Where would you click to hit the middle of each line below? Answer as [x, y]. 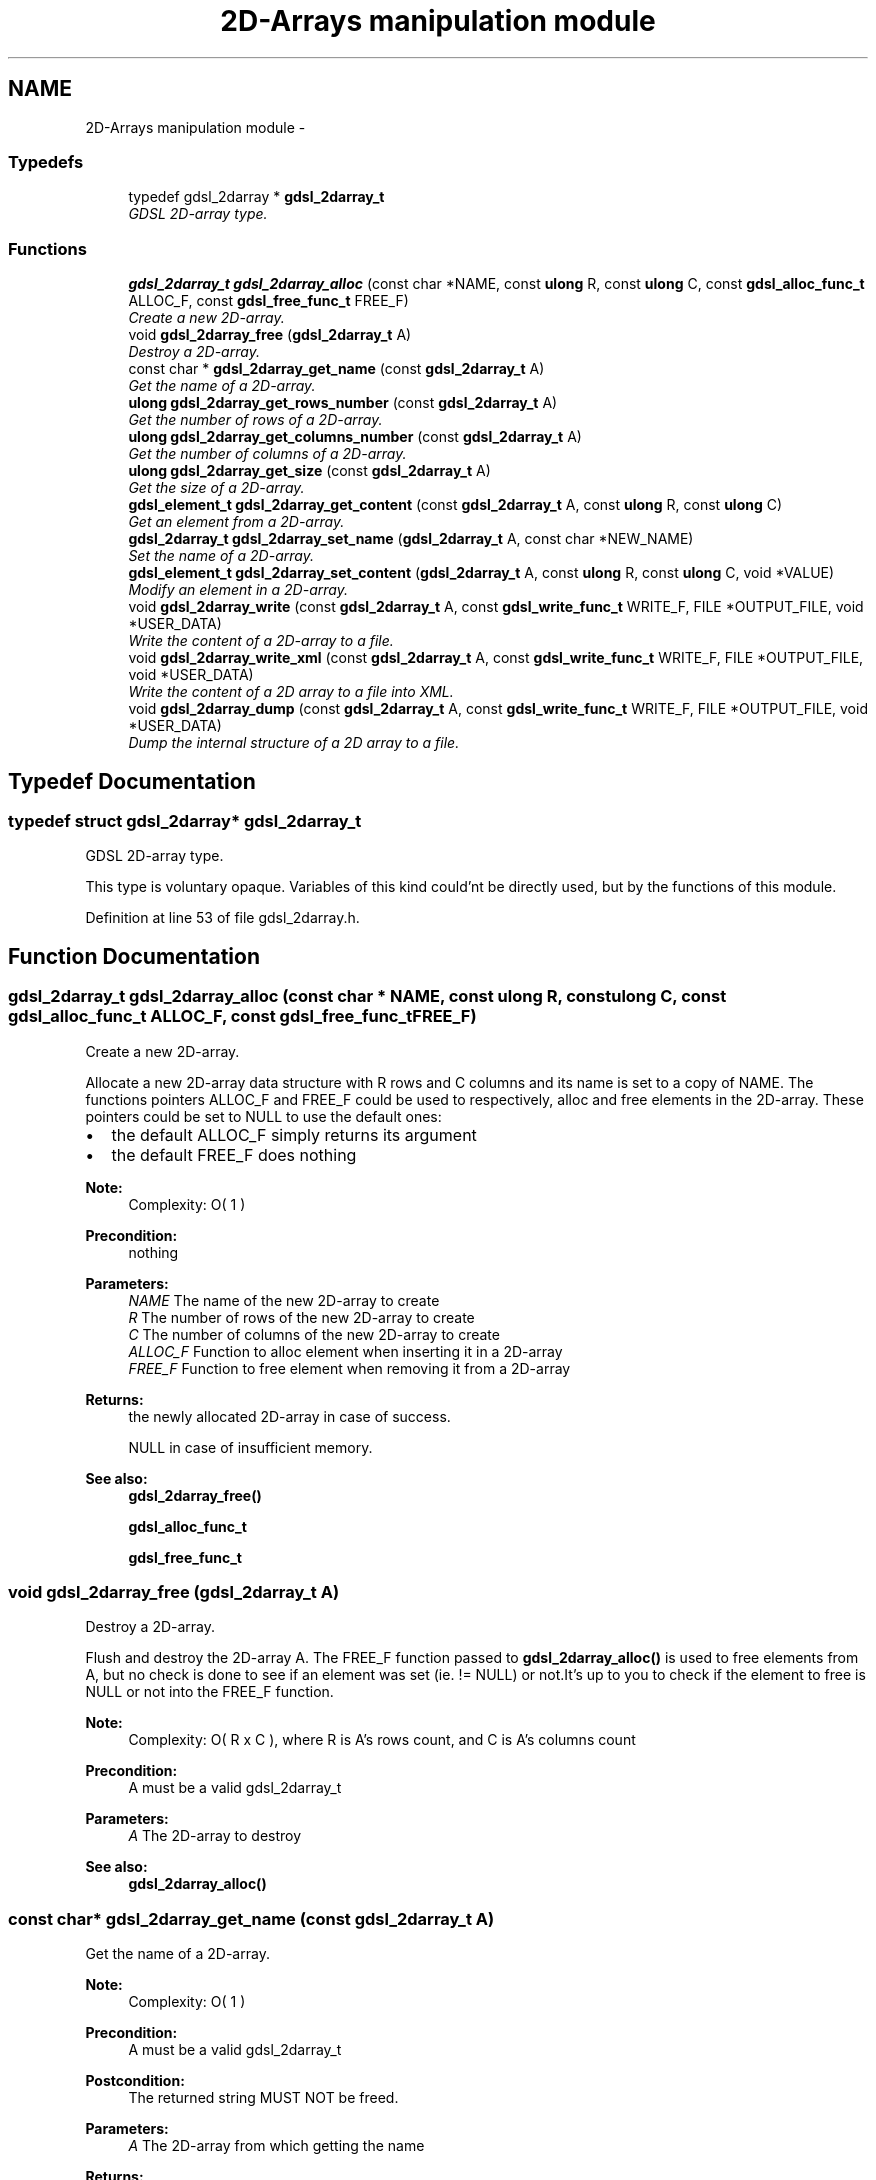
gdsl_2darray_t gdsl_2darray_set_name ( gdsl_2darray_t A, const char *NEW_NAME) [411, 539]
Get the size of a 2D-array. [216, 488]
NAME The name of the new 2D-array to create [284, 1300]
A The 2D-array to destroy [215, 1836]
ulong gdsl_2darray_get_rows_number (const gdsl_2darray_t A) [343, 403]
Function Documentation [134, 956]
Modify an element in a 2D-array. [238, 590]
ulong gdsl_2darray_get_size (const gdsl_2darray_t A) [309, 471]
